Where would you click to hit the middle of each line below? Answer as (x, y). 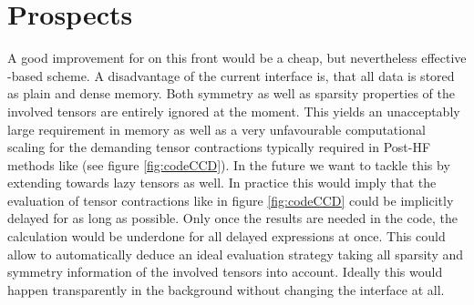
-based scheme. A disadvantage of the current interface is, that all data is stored (231, 75)
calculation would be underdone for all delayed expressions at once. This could (227, 236)
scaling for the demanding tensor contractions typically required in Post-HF (219, 147)
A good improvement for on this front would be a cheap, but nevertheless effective (237, 58)
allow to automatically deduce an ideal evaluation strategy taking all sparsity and (236, 254)
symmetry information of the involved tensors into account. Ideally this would (225, 272)
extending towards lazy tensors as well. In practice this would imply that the (222, 183)
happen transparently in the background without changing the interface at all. (226, 289)
